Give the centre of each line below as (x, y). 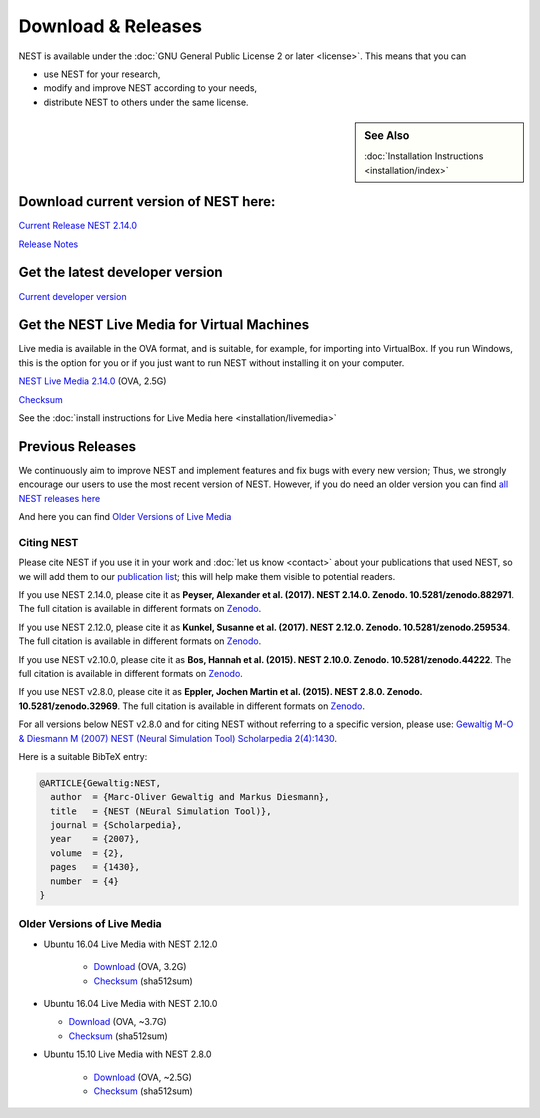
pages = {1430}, (95, 867)
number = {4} (85, 881)
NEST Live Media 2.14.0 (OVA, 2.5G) (92, 381)
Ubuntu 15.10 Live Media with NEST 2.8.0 (127, 1054)
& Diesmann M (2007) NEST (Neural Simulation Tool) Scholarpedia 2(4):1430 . (178, 738)
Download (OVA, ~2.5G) (142, 1077)
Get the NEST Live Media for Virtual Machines (164, 325)
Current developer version (72, 296)
